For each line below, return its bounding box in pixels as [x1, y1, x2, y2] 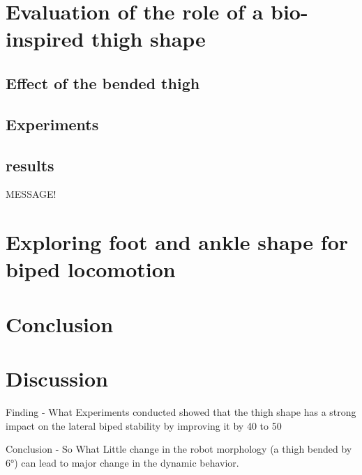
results [6, 154, 54, 176]
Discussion [6, 364, 108, 393]
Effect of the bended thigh [6, 72, 200, 93]
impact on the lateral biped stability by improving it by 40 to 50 [6, 418, 282, 433]
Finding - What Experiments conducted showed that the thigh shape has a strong [6, 404, 356, 419]
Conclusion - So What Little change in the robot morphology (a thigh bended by [6, 442, 352, 456]
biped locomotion [6, 255, 176, 283]
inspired [6, 24, 84, 53]
